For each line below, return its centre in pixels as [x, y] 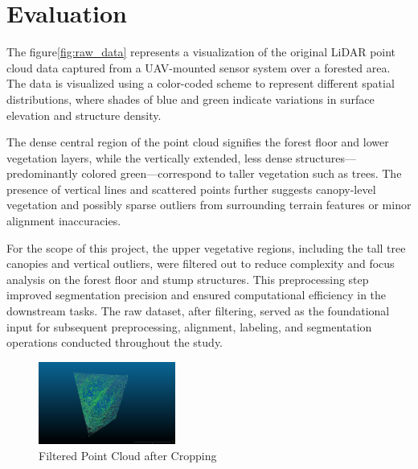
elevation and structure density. [84, 115]
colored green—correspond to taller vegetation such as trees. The [242, 173]
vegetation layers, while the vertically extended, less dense [150, 157]
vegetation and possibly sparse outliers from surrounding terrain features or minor [209, 205]
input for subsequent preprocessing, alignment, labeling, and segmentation [189, 326]
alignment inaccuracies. [64, 221]
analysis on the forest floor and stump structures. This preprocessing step [188, 279]
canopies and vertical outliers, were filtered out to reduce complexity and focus [201, 263]
